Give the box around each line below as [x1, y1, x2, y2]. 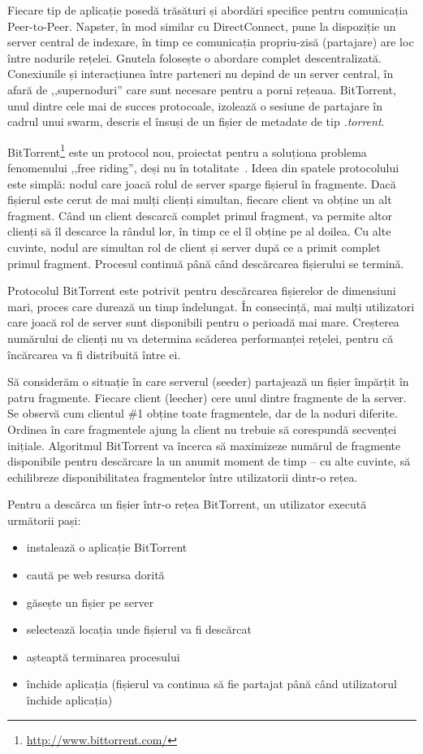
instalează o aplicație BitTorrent [26, 539, 188, 556]
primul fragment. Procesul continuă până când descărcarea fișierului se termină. [7, 254, 404, 271]
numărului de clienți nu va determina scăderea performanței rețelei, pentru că [7, 329, 394, 346]
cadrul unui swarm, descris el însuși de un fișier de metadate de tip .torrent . [7, 113, 385, 130]
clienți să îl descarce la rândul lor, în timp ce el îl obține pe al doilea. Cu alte [7, 223, 391, 240]
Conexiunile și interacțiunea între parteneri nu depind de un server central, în [7, 65, 394, 82]
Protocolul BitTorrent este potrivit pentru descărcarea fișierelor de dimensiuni [7, 282, 396, 299]
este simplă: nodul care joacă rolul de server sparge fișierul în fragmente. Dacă [7, 175, 396, 192]
